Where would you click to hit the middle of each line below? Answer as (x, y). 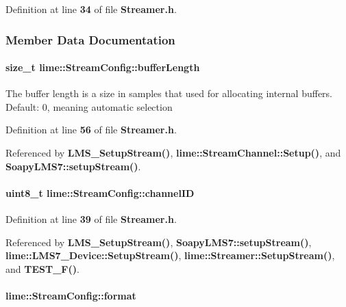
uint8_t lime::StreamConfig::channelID (100, 192)
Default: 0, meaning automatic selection (89, 106)
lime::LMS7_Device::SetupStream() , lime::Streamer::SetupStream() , (170, 255)
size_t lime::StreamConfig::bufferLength (103, 67)
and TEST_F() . (42, 268)
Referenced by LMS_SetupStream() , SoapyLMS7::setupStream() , (159, 242)
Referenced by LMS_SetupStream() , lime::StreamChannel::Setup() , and (173, 153)
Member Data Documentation (90, 39)
